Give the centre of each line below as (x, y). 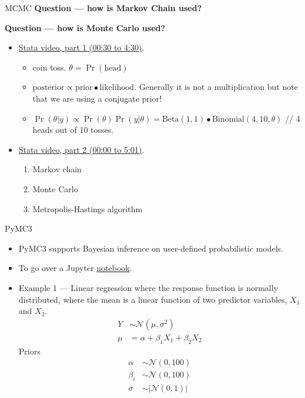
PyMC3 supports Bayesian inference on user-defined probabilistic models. (151, 248)
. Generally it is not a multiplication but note (216, 87)
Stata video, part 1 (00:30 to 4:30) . (81, 47)
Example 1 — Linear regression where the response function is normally (148, 287)
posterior (48, 88)
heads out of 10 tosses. (73, 130)
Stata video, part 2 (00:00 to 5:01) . (81, 149)
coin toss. (49, 67)
